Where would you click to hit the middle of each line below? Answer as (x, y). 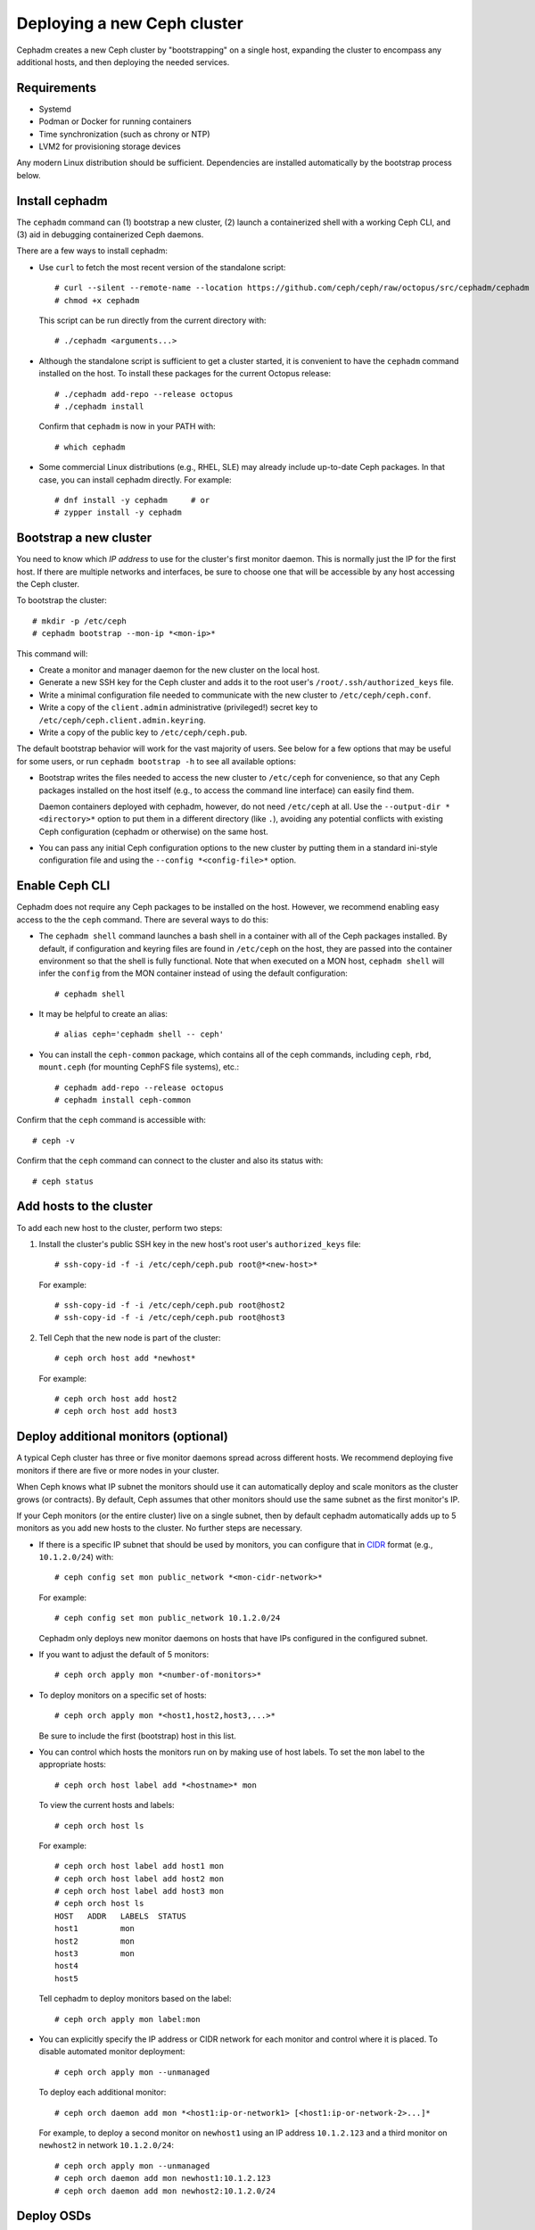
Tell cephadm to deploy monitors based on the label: (135, 1999)
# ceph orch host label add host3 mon (140, 1891)
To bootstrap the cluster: (62, 600)
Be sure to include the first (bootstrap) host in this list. (137, 1736)
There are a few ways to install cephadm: (92, 251)
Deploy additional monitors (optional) (123, 1437)
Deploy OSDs (54, 2216)
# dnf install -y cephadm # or (132, 500)
